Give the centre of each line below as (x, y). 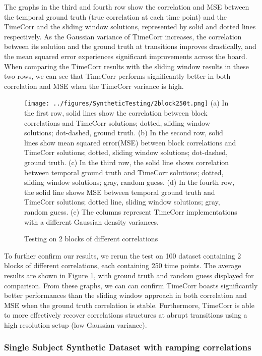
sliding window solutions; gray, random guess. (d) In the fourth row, (129, 182)
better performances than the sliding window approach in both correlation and (125, 295)
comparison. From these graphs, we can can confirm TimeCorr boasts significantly (131, 285)
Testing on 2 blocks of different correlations (91, 239)
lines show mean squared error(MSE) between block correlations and (130, 142)
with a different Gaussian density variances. (91, 221)
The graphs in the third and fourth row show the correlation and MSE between (127, 7)
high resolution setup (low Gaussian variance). (76, 324)
